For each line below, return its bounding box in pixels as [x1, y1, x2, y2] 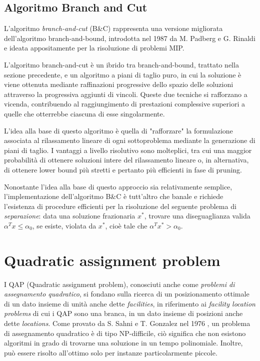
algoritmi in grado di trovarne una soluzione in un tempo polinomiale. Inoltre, [4, 337, 243, 348]
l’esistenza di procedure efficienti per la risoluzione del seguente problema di [4, 200, 236, 211]
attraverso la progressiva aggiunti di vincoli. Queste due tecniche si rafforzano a [4, 88, 247, 99]
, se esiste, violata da [32, 220, 96, 230]
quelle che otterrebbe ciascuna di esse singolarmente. [4, 108, 165, 118]
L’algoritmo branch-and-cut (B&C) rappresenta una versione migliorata [4, 23, 223, 33]
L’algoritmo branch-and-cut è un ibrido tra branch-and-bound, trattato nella [4, 59, 239, 69]
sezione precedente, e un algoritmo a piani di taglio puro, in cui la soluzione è [4, 69, 241, 79]
